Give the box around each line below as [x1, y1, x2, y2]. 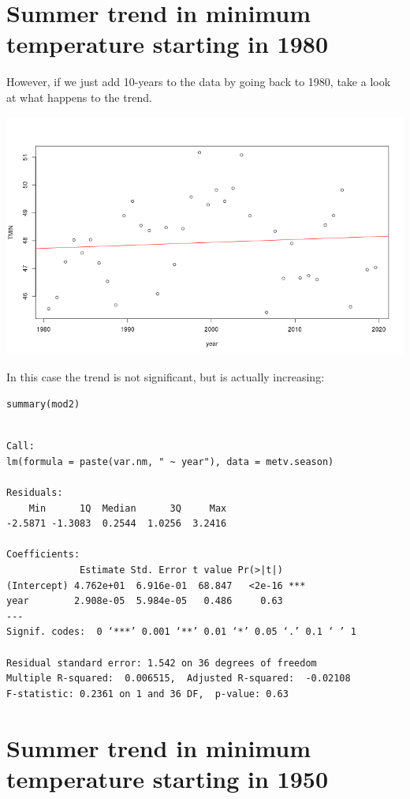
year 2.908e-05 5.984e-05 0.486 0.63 [6, 595, 283, 607]
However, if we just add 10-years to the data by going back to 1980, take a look [6, 73, 391, 90]
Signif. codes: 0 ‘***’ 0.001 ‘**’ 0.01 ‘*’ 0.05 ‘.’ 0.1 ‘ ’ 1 [6, 626, 356, 638]
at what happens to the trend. [6, 88, 152, 105]
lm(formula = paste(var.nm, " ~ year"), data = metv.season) [6, 456, 334, 467]
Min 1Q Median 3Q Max [28, 502, 227, 514]
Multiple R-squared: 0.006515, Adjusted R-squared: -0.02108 [6, 673, 351, 685]
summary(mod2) [6, 399, 80, 411]
